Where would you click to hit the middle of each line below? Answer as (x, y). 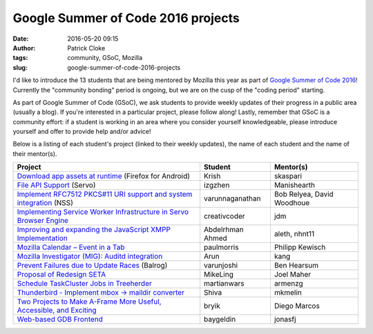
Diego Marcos (297, 306)
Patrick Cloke (86, 48)
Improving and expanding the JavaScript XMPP (94, 230)
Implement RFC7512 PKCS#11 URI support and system (105, 195)
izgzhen (217, 185)
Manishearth (295, 185)
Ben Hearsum (296, 266)
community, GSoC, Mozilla (105, 58)
